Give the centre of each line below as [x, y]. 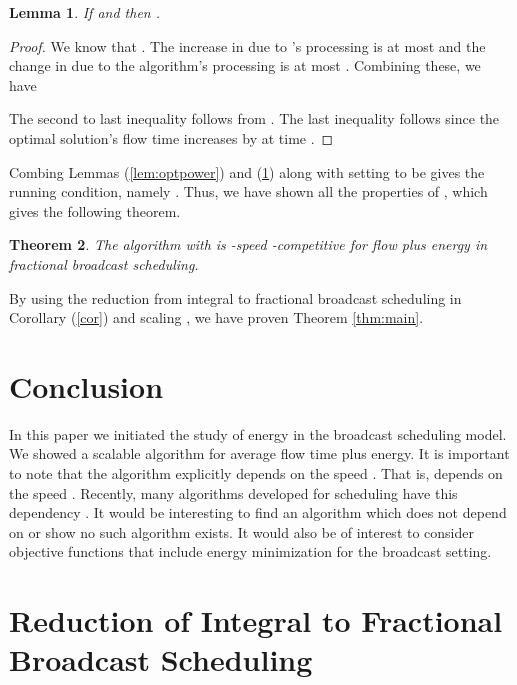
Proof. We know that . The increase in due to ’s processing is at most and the [247, 45]
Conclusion [86, 385]
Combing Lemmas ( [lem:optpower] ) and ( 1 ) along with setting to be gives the [247, 171]
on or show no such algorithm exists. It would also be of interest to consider [241, 531]
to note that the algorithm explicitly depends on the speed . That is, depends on [256, 473]
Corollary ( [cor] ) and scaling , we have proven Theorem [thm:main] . [216, 317]
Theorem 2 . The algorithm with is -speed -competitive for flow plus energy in [248, 244]
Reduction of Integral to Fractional [256, 620]
